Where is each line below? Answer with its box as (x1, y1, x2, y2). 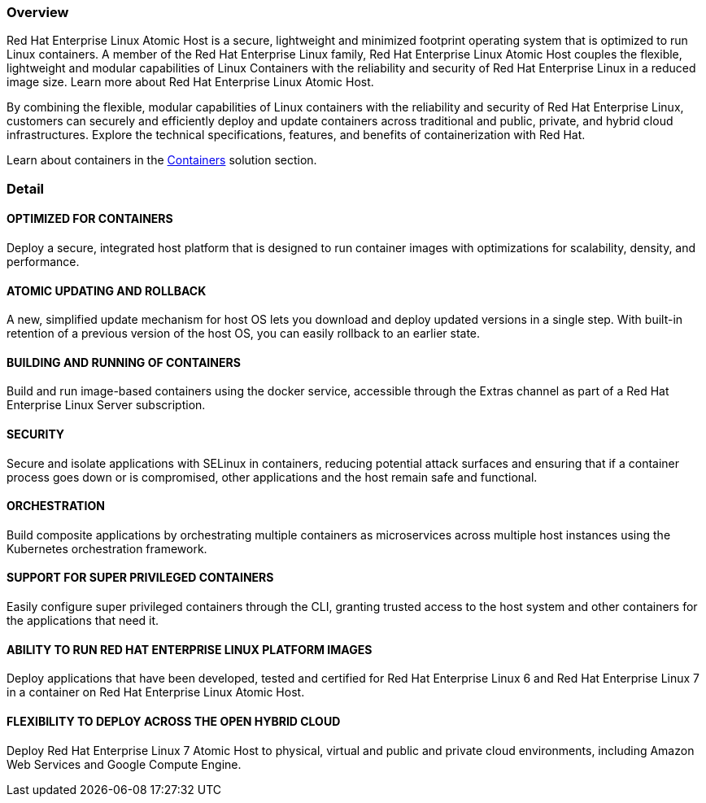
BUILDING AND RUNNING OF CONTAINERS (7, 355, 241, 369)
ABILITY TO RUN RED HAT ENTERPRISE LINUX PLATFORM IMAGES (7, 642, 373, 657)
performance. (7, 254, 80, 268)
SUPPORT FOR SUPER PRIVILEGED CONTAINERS (7, 570, 274, 585)
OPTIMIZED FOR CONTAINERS (7, 212, 173, 226)
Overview (7, 4, 69, 20)
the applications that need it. (7, 613, 159, 628)
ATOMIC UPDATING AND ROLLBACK (7, 283, 207, 298)
